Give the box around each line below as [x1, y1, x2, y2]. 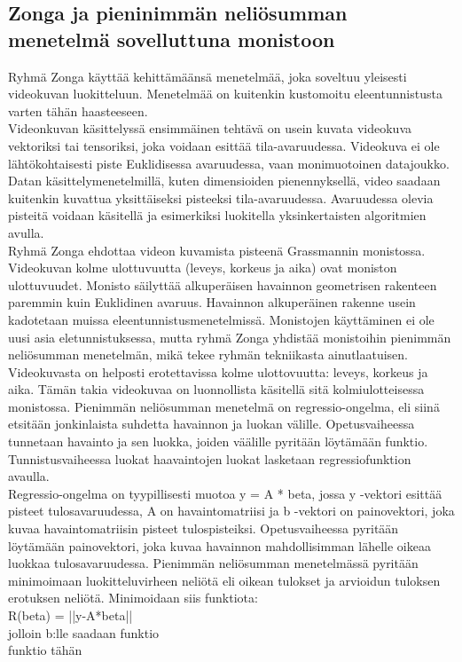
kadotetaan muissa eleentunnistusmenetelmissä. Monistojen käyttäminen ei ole [8, 310, 435, 328]
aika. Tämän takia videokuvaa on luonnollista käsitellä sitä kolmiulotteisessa [8, 380, 425, 398]
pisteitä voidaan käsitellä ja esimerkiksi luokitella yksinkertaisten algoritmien [8, 206, 427, 225]
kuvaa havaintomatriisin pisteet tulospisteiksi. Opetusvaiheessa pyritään [8, 519, 399, 538]
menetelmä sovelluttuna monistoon [8, 25, 335, 52]
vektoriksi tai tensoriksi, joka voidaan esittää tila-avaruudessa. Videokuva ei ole [8, 136, 440, 154]
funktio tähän [8, 641, 82, 659]
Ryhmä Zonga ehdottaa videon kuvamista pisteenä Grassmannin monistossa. [8, 240, 426, 259]
